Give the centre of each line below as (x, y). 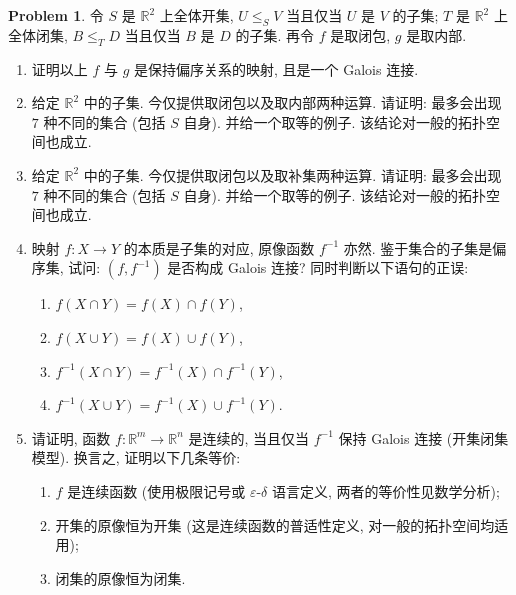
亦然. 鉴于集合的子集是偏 (425, 247)
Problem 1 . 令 (56, 15)
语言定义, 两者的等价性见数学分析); (385, 490)
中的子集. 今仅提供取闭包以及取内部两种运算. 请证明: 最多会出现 (292, 102)
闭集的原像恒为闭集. (120, 577)
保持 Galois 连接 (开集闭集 (423, 437)
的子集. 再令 (275, 34)
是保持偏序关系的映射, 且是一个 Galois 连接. (276, 68)
